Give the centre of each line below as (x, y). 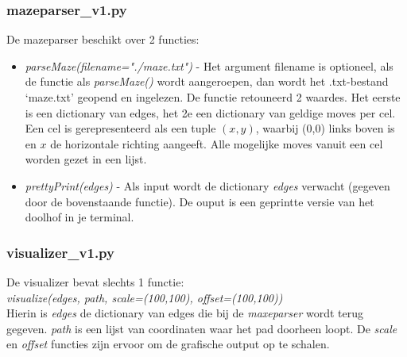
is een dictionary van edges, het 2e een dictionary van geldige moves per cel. (210, 112)
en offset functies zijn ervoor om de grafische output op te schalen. (168, 344)
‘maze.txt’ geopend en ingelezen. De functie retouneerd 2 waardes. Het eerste (213, 97)
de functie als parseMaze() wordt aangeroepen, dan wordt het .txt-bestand (207, 81)
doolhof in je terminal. (79, 217)
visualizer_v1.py (60, 252)
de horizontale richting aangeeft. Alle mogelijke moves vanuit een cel (217, 143)
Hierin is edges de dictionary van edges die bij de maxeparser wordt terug (185, 313)
